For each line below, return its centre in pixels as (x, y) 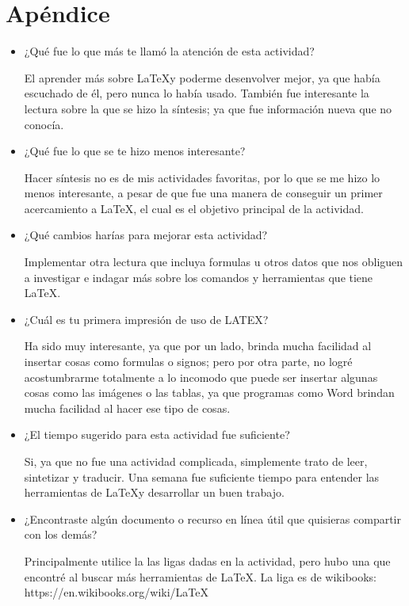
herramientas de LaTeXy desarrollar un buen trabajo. (154, 492)
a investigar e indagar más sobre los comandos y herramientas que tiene (199, 277)
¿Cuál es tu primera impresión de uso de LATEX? (146, 319)
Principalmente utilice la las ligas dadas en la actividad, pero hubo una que (207, 560)
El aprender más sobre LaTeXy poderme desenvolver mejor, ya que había (202, 77)
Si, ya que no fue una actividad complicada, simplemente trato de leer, (196, 461)
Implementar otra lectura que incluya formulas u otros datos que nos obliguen (214, 262)
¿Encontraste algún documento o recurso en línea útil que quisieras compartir (212, 518)
